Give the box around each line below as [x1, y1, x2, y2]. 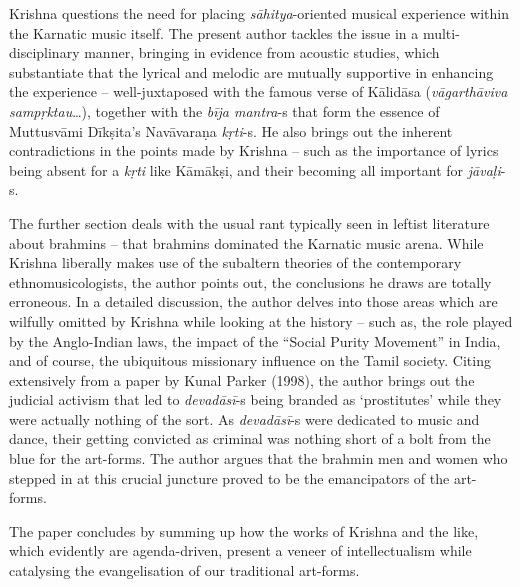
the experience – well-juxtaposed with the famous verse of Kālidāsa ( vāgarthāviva [9, 81, 508, 102]
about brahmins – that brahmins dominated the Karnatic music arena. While [9, 232, 484, 253]
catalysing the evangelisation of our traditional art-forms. [9, 560, 360, 581]
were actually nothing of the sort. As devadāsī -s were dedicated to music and [9, 408, 480, 429]
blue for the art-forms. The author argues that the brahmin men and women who [9, 448, 508, 469]
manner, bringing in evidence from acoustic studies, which [84, 42, 440, 63]
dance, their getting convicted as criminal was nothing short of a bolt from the [9, 428, 491, 449]
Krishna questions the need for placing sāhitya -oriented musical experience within [9, 3, 509, 23]
